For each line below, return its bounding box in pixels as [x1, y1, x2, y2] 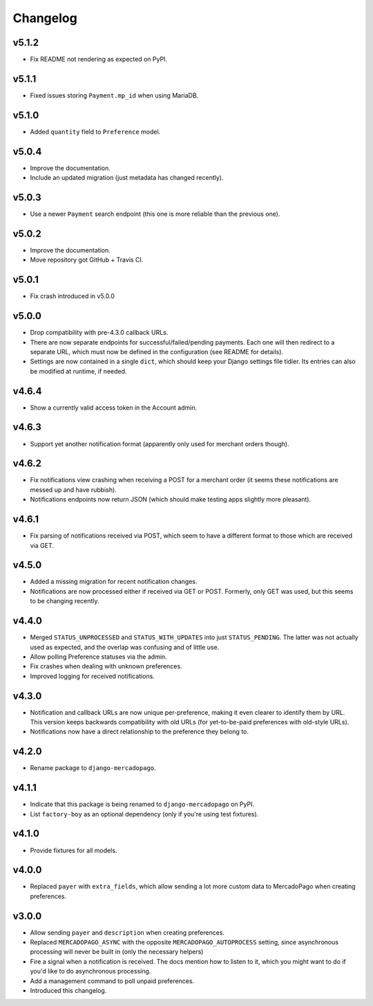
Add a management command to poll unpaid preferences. [30, 976, 195, 985]
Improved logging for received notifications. [30, 672, 155, 680]
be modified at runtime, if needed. [30, 367, 127, 375]
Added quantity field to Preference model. [30, 127, 161, 136]
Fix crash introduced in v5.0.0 [30, 292, 115, 300]
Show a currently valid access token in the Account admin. [30, 403, 198, 412]
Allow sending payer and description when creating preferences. [30, 928, 224, 937]
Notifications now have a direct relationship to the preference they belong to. [30, 727, 249, 736]
